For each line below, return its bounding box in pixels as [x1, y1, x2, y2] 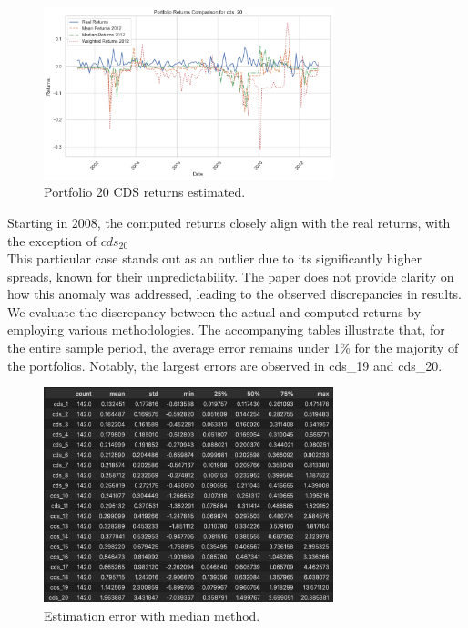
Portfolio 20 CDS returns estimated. [44, 182, 246, 201]
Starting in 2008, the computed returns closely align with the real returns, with [7, 212, 451, 232]
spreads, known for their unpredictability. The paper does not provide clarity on [7, 266, 454, 285]
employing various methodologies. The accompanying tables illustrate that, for [7, 320, 445, 339]
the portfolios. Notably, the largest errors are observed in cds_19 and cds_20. [7, 355, 443, 375]
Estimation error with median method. [44, 605, 260, 624]
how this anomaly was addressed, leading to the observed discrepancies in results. [7, 284, 462, 304]
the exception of [7, 231, 97, 250]
